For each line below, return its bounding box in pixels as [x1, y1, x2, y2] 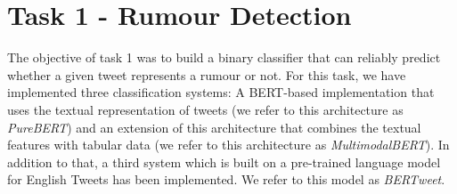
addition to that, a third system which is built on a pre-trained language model [7, 152, 441, 171]
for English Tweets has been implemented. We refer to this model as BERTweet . [7, 170, 445, 189]
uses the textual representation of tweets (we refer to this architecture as [7, 100, 404, 118]
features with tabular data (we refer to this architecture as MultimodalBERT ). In [7, 135, 450, 154]
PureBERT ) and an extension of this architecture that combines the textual [7, 117, 421, 136]
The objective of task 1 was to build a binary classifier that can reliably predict [7, 48, 441, 67]
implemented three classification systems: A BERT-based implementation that [7, 83, 435, 101]
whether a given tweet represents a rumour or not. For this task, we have [7, 65, 406, 84]
